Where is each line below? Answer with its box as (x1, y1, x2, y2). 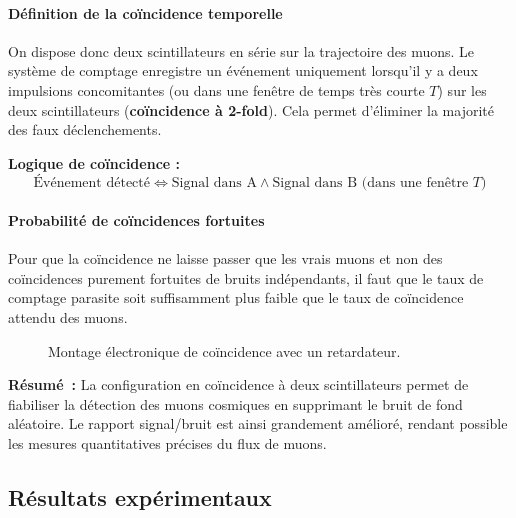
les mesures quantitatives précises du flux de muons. (8, 432, 327, 453)
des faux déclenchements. (8, 119, 162, 140)
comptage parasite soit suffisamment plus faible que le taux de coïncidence (8, 287, 464, 308)
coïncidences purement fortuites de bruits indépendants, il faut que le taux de (8, 267, 484, 288)
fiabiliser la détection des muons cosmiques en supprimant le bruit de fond (8, 393, 463, 414)
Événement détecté (33, 176, 151, 191)
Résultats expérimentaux (8, 481, 272, 512)
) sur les (437, 79, 487, 100)
